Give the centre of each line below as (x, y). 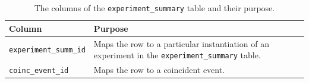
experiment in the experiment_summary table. (177, 55)
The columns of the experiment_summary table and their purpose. (154, 8)
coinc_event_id (39, 71)
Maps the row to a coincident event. (159, 70)
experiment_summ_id (47, 50)
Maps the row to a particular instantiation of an (181, 43)
